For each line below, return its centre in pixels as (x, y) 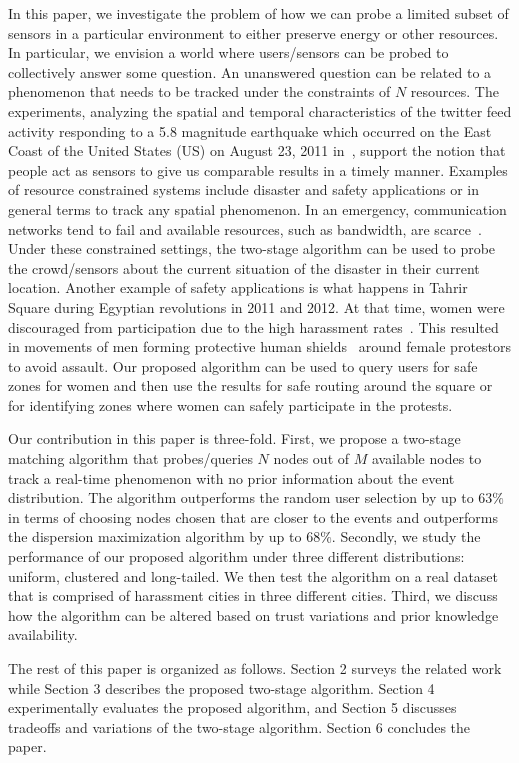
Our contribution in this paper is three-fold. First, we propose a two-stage (234, 438)
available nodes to (426, 458)
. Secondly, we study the (406, 536)
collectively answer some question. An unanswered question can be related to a (250, 71)
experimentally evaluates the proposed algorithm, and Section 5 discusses (232, 707)
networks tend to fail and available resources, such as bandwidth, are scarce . (245, 228)
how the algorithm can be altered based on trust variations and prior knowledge (253, 614)
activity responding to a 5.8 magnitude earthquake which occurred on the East (250, 130)
